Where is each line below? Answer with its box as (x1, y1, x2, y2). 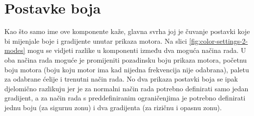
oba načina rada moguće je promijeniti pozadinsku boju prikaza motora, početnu (4, 54, 247, 65)
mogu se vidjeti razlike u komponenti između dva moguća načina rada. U (27, 45, 246, 55)
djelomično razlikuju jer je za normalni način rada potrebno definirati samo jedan (4, 83, 249, 93)
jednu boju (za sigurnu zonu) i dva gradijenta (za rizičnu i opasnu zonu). (4, 102, 222, 112)
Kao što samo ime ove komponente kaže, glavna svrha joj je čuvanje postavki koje (4, 26, 250, 36)
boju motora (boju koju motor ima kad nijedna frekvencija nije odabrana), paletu (4, 64, 249, 74)
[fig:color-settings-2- (189, 35, 248, 46)
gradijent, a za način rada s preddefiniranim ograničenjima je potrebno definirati (4, 93, 246, 103)
